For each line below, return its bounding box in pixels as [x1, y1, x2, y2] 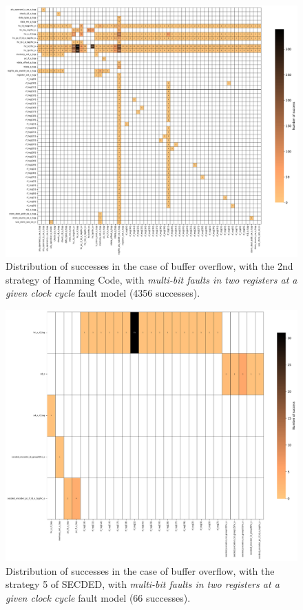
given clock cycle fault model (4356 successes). [6, 286, 200, 300]
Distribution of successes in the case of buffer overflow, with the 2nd [6, 259, 293, 273]
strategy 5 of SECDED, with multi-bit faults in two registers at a [6, 577, 280, 591]
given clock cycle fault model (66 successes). [6, 591, 191, 605]
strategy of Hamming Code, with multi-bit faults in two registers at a [6, 272, 297, 286]
